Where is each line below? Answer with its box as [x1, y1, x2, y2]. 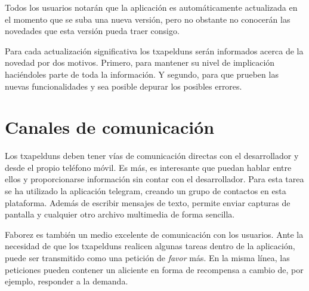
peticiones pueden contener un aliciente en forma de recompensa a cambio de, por [5, 263, 304, 275]
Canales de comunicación [5, 115, 215, 139]
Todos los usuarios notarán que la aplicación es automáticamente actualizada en [5, 1, 298, 13]
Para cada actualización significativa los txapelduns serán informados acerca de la [5, 44, 304, 57]
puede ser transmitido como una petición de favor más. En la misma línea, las [5, 252, 290, 264]
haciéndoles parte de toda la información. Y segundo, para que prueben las [5, 68, 279, 80]
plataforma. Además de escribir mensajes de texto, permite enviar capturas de [5, 196, 291, 209]
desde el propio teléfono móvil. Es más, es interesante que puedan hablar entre [5, 161, 292, 173]
